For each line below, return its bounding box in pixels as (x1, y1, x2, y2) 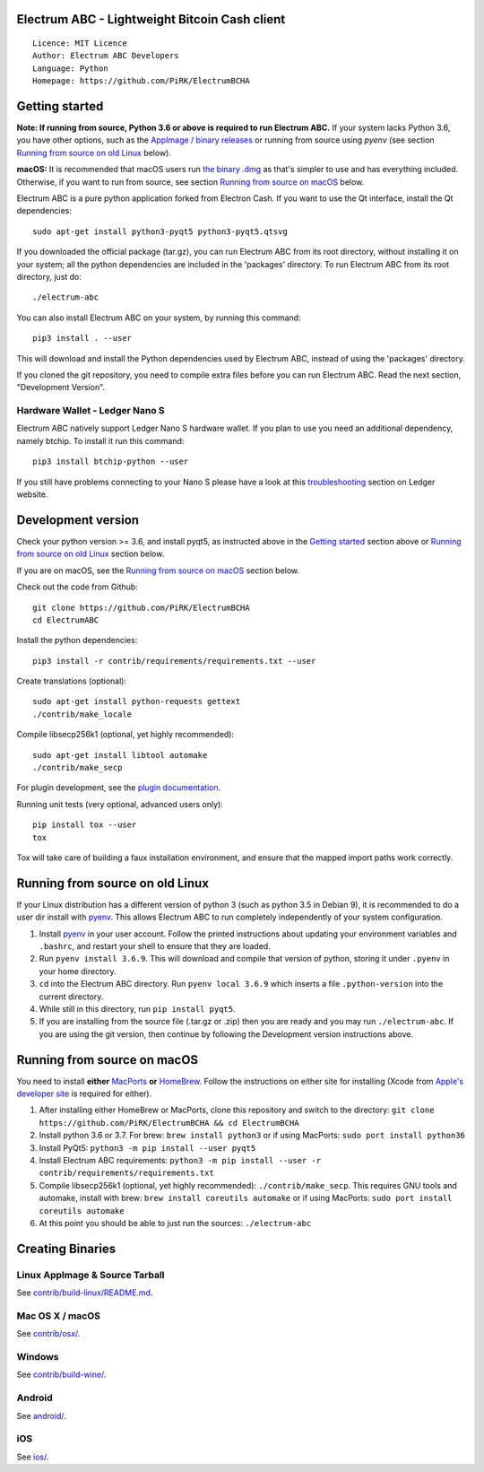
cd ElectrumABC (32, 614, 99, 625)
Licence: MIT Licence (32, 39, 127, 48)
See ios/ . (16, 1451, 49, 1462)
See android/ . (16, 1410, 66, 1421)
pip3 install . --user (32, 333, 133, 344)
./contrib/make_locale (32, 709, 133, 719)
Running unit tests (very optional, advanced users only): (16, 798, 223, 809)
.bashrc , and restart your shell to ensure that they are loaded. (39, 941, 271, 952)
